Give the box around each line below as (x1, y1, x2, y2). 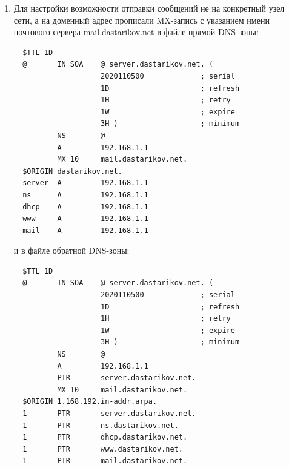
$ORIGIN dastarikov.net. (22, 166, 122, 176)
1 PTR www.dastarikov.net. (22, 444, 183, 453)
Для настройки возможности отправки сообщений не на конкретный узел (13, 2, 285, 14)
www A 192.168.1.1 (22, 214, 148, 223)
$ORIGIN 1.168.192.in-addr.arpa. (22, 397, 158, 406)
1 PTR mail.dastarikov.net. (22, 456, 188, 466)
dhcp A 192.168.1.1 (22, 202, 148, 211)
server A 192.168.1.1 (22, 179, 148, 188)
